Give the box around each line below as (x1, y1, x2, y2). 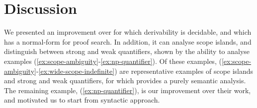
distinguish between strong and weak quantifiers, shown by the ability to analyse (4, 46, 250, 56)
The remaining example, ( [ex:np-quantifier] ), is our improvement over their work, (4, 85, 251, 95)
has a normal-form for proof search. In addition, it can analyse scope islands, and (4, 36, 252, 47)
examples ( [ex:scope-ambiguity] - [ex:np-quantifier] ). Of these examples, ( (4, 55, 222, 66)
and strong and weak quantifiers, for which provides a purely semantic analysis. (4, 75, 246, 86)
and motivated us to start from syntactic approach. (4, 95, 160, 105)
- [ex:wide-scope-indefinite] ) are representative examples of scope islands (36, 65, 254, 76)
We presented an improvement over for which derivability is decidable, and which (4, 27, 252, 37)
